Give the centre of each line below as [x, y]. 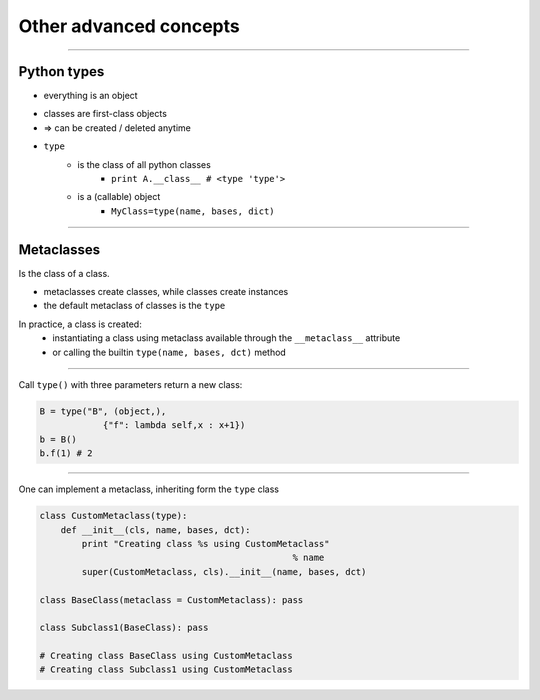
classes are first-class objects [105, 114]
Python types [61, 71]
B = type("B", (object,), [103, 411]
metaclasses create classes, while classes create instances [166, 292]
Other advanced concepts [129, 26]
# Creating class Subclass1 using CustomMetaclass [166, 669]
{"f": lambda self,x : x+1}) [174, 425]
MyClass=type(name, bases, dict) [193, 211]
